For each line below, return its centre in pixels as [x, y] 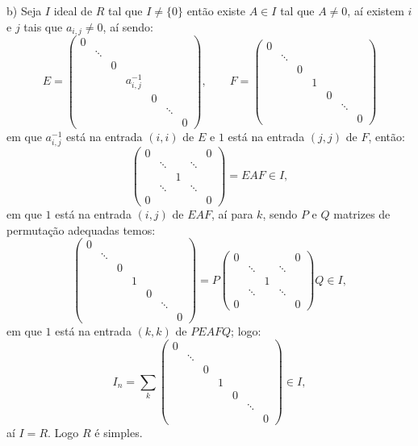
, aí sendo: [128, 26]
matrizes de [362, 213]
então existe [216, 10]
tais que [43, 26]
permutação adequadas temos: [81, 229]
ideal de [73, 10]
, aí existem [376, 10]
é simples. [119, 433]
